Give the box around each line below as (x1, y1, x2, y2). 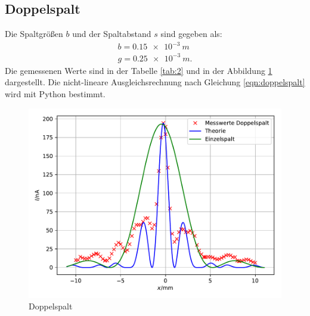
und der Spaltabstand (72, 27, 151, 40)
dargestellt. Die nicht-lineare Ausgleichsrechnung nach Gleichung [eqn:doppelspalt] (5, 76, 305, 88)
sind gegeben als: (160, 27, 222, 40)
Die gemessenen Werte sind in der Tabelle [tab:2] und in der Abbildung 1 (5, 64, 272, 76)
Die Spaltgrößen (5, 27, 63, 40)
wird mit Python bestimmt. (5, 88, 106, 100)
